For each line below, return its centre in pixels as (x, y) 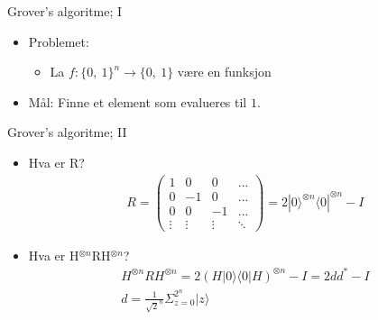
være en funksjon (224, 72)
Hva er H (54, 255)
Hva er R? (56, 162)
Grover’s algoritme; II (67, 132)
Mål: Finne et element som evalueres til (138, 101)
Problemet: (59, 41)
